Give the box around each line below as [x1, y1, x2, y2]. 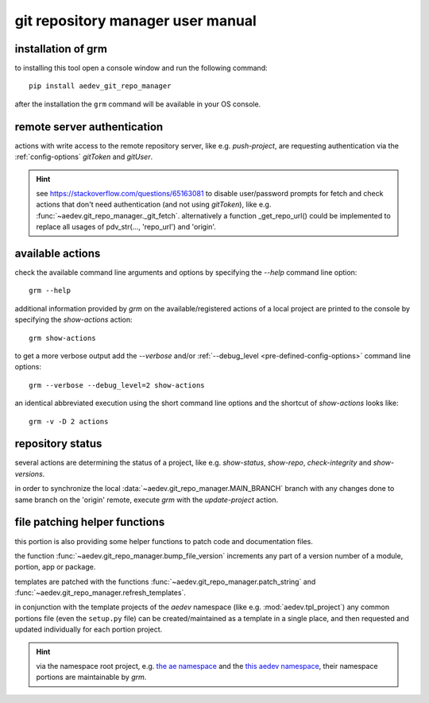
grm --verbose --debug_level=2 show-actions [29, 380, 206, 389]
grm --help [29, 286, 71, 295]
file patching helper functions [14, 516, 165, 529]
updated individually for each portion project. [14, 624, 163, 635]
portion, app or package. [14, 562, 96, 572]
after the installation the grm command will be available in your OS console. [14, 99, 261, 109]
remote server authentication [14, 120, 164, 133]
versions [14, 469, 43, 478]
